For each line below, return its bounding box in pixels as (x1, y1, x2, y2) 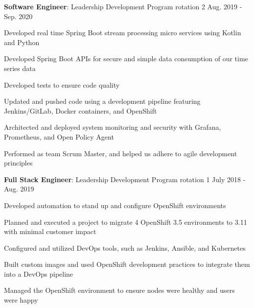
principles (4, 158, 33, 168)
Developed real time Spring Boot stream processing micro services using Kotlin (4, 27, 241, 38)
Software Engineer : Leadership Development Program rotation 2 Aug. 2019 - (4, 1, 242, 11)
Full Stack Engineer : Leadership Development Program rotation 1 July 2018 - (4, 174, 246, 184)
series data (4, 63, 36, 73)
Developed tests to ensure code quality (4, 79, 120, 90)
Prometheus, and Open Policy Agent (4, 131, 114, 142)
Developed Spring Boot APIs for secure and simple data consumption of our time (4, 53, 248, 64)
